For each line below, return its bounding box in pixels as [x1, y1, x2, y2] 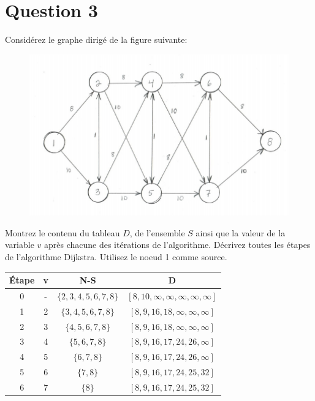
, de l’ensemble [129, 226, 185, 239]
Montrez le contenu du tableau [5, 226, 120, 239]
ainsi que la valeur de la [195, 226, 286, 239]
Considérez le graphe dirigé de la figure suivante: [5, 33, 188, 46]
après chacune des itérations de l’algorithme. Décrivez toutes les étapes [44, 238, 311, 251]
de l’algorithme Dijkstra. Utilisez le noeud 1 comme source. [5, 250, 227, 263]
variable [5, 238, 34, 251]
